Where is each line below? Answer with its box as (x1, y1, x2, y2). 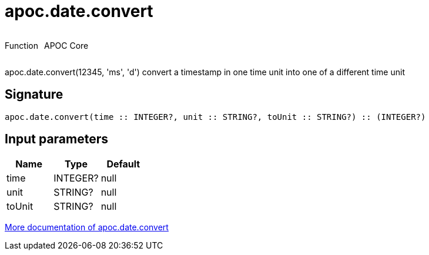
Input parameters (5, 132, 109, 147)
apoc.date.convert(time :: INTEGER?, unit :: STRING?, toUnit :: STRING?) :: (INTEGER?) (5, 112, 426, 122)
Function (5, 40, 38, 51)
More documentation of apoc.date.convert (5, 222, 169, 233)
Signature (5, 87, 63, 102)
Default (106, 158, 140, 170)
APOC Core (43, 40, 89, 51)
